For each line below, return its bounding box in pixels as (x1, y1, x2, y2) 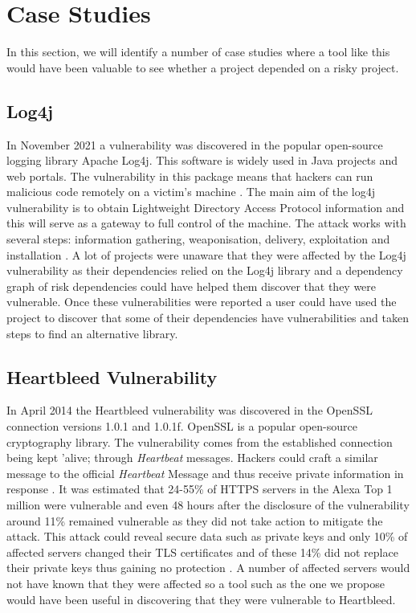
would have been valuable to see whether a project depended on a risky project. (6, 59, 399, 76)
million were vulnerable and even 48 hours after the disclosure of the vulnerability (6, 497, 410, 513)
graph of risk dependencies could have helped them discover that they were (6, 277, 377, 294)
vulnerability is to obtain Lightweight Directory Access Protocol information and (6, 198, 405, 215)
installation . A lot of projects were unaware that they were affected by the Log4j (6, 246, 406, 263)
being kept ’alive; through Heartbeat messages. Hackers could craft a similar (6, 449, 378, 466)
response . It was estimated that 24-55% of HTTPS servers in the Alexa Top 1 (6, 480, 393, 497)
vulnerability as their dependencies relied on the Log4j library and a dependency (6, 262, 403, 279)
